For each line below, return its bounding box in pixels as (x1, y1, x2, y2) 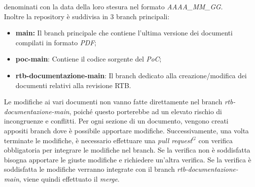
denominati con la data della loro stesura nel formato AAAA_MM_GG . (4, 1, 223, 11)
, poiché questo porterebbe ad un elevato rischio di (69, 106, 222, 116)
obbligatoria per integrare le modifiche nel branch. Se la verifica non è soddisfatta (4, 145, 251, 155)
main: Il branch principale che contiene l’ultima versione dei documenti (15, 28, 233, 38)
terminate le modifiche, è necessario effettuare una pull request (4, 135, 192, 145)
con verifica (198, 135, 233, 145)
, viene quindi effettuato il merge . (19, 173, 120, 184)
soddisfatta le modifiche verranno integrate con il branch (4, 164, 175, 174)
